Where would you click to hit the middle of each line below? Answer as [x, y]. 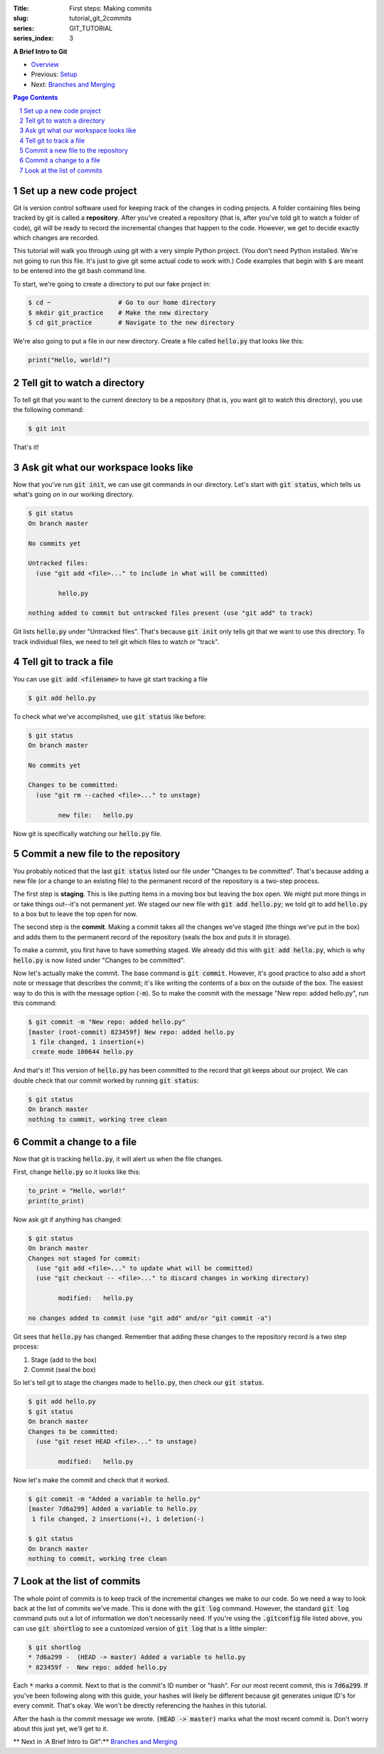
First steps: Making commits [111, 8]
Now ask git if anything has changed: [68, 1219]
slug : [21, 19]
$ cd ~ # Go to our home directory [122, 303]
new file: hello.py [96, 815]
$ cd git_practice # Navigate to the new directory [131, 323]
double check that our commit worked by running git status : [106, 1080]
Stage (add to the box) [64, 1360]
